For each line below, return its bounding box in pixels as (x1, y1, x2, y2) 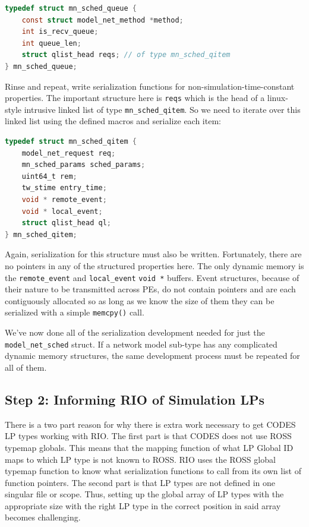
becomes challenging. (5, 511, 81, 523)
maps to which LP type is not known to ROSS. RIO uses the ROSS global (5, 453, 276, 465)
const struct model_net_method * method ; (21, 15, 184, 24)
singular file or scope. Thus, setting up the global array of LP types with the (5, 488, 284, 500)
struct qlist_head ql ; (21, 219, 111, 228)
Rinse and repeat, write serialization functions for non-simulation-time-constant (5, 80, 295, 92)
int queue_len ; (21, 39, 81, 48)
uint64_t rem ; (21, 172, 77, 181)
